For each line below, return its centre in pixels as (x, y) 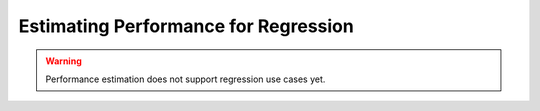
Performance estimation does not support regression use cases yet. (185, 79)
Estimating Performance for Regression (186, 26)
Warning (63, 61)
